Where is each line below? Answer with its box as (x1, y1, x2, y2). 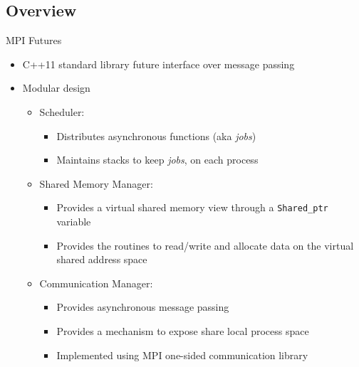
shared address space (56, 252, 147, 267)
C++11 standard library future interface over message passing (22, 56, 295, 71)
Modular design (22, 80, 90, 95)
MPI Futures (6, 33, 62, 48)
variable (56, 214, 91, 229)
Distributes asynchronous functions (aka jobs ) (56, 128, 256, 143)
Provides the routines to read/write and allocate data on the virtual (56, 238, 354, 252)
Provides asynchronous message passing (56, 299, 229, 314)
